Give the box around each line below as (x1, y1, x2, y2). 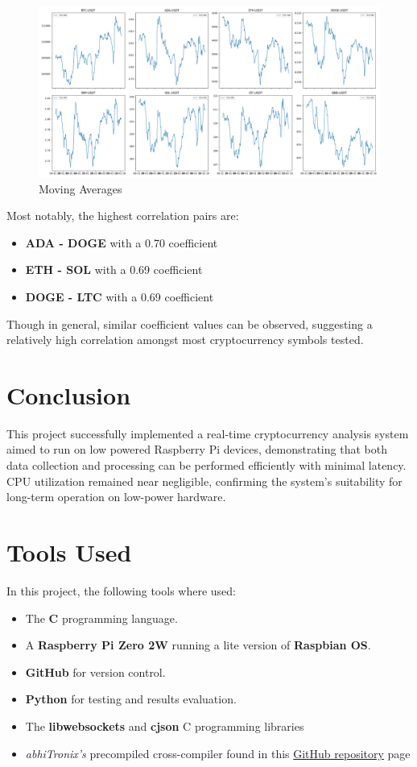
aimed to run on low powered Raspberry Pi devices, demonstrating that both (6, 441, 387, 458)
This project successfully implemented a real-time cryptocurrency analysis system (6, 425, 409, 442)
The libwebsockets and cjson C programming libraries (25, 717, 304, 734)
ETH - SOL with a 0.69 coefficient (25, 261, 203, 278)
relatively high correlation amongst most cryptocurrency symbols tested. (6, 331, 364, 348)
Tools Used (6, 536, 132, 569)
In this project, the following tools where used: (6, 582, 236, 599)
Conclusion (6, 378, 131, 411)
